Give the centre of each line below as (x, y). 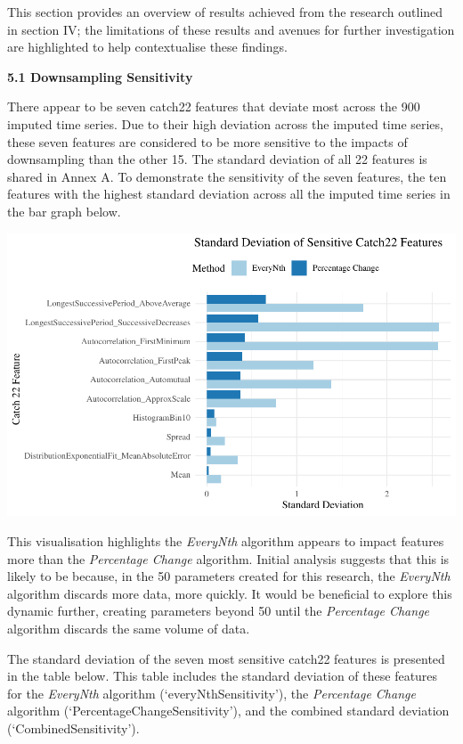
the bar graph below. (64, 211)
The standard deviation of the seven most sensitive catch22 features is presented (226, 658)
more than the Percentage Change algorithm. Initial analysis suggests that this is (228, 558)
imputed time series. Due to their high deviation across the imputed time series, (225, 123)
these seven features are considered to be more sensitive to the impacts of (207, 141)
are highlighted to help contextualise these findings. (147, 47)
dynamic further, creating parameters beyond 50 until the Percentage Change (219, 611)
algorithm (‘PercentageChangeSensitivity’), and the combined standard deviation (228, 711)
